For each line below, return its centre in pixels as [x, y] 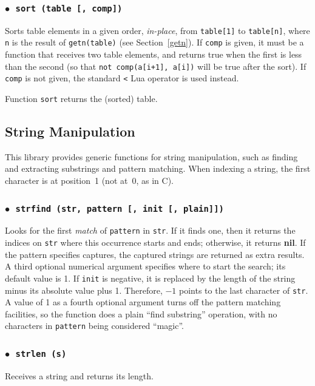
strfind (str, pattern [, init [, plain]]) [120, 208]
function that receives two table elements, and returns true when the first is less [154, 54]
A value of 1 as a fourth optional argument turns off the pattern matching [143, 302]
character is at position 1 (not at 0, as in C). [89, 181]
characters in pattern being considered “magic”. [94, 326]
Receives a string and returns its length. [79, 375]
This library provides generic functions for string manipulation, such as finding [151, 156]
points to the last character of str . [244, 290]
